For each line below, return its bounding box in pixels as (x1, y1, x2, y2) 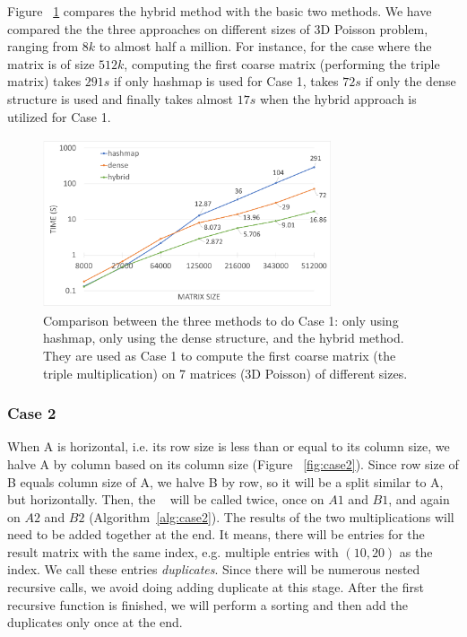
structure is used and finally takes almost (7, 89, 234, 108)
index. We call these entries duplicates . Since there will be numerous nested (7, 560, 420, 579)
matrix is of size (7, 54, 95, 73)
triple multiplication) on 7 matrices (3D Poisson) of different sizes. (43, 363, 408, 382)
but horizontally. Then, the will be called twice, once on (7, 490, 324, 509)
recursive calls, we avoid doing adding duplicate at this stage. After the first (7, 578, 424, 597)
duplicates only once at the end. (7, 613, 183, 632)
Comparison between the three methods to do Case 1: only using (43, 310, 399, 329)
